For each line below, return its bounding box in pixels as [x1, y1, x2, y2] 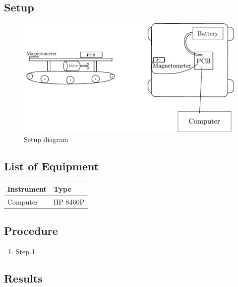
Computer [7, 196, 38, 207]
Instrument [7, 183, 47, 194]
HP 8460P [53, 196, 85, 207]
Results [4, 271, 43, 286]
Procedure [4, 223, 58, 238]
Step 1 [15, 246, 35, 257]
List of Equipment [4, 158, 99, 173]
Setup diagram [24, 134, 68, 144]
